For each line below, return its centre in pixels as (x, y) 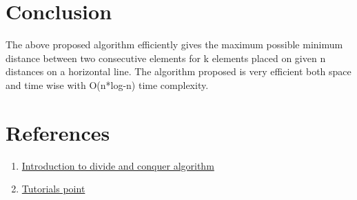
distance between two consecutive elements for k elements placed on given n (166, 58)
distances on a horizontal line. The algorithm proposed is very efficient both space (178, 71)
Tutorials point (53, 189)
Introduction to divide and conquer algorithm (118, 165)
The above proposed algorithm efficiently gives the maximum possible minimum (174, 44)
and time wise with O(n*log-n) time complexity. (107, 84)
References (58, 132)
